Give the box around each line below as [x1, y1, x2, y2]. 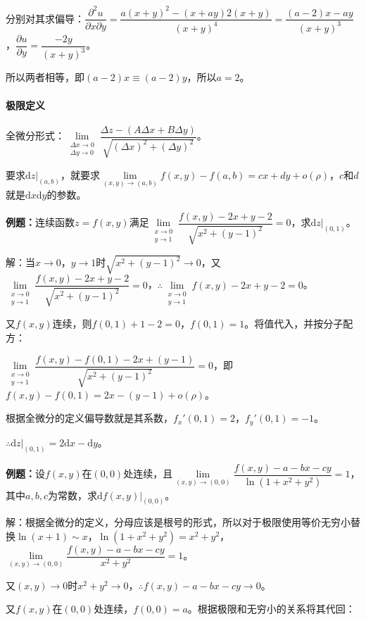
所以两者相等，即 [6, 70, 84, 84]
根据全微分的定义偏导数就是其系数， [6, 410, 173, 425]
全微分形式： [6, 128, 65, 143]
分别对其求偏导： [6, 11, 84, 25]
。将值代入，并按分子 [244, 316, 343, 331]
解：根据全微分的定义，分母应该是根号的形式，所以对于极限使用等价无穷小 [6, 515, 351, 529]
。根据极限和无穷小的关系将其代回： [187, 601, 355, 616]
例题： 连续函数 [6, 215, 75, 230]
